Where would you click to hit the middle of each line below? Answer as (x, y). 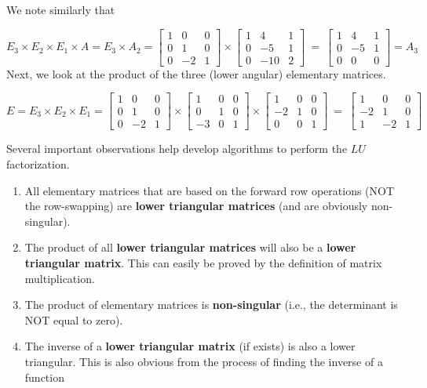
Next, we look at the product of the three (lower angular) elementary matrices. (196, 73)
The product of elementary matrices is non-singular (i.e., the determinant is (211, 305)
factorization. (38, 163)
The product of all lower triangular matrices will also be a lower (190, 247)
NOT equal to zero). (74, 319)
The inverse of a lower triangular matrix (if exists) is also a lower (190, 346)
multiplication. (60, 278)
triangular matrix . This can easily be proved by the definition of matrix (203, 262)
